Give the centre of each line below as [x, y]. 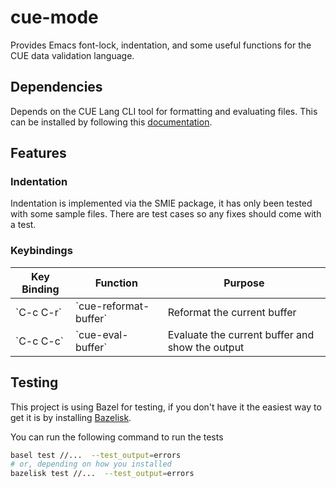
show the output [206, 347]
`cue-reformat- [112, 306]
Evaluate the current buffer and [241, 334]
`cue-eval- [101, 334]
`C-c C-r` [38, 312]
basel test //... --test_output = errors [96, 455]
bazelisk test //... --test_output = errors [102, 474]
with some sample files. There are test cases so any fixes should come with [166, 214]
